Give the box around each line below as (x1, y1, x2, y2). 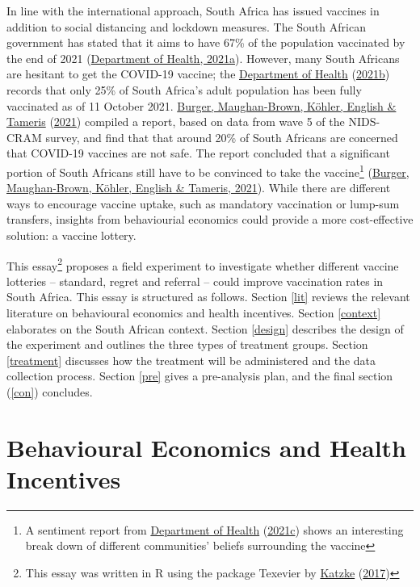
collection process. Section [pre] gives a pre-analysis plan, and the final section (6, 367, 393, 384)
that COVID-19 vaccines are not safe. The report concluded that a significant (6, 145, 390, 161)
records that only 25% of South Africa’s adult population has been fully (6, 81, 362, 98)
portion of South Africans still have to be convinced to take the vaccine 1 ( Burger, (6, 161, 409, 180)
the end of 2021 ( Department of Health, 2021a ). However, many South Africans (6, 49, 400, 66)
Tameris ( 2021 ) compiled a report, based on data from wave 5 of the (6, 113, 345, 130)
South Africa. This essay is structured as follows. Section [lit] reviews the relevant (6, 288, 410, 305)
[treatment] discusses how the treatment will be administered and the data (6, 351, 376, 368)
